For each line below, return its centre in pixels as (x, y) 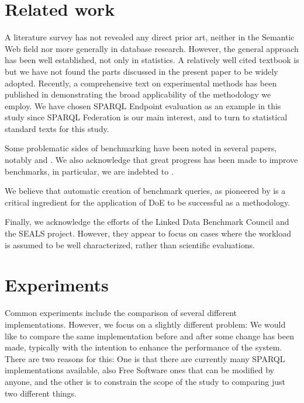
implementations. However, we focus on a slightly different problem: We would (145, 324)
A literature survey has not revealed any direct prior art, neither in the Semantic (150, 37)
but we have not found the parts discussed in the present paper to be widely (141, 71)
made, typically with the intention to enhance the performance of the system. (144, 347)
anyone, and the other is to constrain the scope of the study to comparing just (145, 381)
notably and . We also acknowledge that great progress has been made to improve (151, 160)
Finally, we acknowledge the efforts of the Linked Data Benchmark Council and (147, 222)
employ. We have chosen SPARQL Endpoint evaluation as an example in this (143, 105)
